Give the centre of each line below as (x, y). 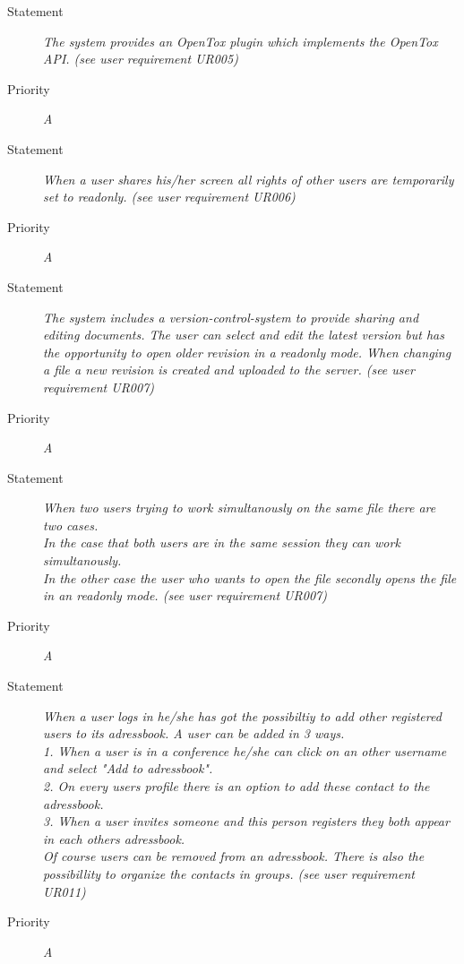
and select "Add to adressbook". (128, 768)
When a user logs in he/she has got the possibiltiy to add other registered (242, 715)
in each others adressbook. (114, 838)
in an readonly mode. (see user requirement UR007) (185, 595)
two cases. (71, 525)
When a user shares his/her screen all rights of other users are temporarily (249, 179)
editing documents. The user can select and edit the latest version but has (244, 335)
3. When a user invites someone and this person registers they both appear (246, 821)
